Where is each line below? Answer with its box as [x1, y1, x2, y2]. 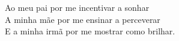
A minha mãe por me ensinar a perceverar [5, 13, 160, 25]
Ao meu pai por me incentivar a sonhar [5, 1, 150, 13]
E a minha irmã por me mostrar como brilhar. [5, 25, 175, 37]
